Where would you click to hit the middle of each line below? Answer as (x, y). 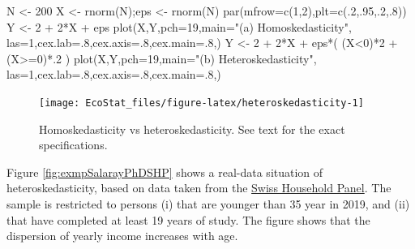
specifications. (73, 145)
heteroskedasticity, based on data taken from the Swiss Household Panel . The (199, 188)
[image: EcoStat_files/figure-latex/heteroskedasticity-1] (201, 103)
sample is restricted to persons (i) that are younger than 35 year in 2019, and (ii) (208, 204)
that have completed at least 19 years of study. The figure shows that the (188, 219)
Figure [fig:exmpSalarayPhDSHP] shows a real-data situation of (165, 172)
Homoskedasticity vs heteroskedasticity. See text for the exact (192, 129)
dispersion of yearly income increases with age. (122, 236)
